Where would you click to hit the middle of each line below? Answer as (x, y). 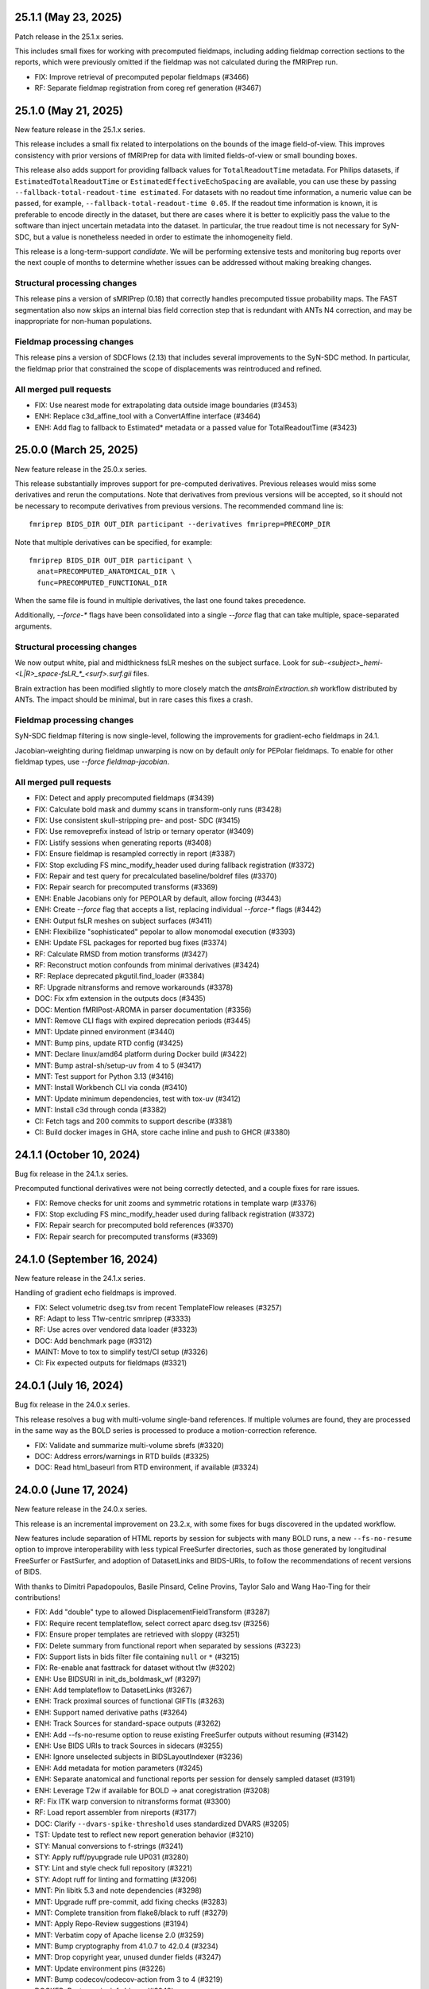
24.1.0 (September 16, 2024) (86, 1259)
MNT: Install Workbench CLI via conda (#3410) (111, 1088)
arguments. (33, 626)
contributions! (37, 1597)
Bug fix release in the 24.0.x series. (72, 1405)
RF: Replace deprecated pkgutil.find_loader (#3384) (120, 976)
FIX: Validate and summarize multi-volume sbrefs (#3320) (129, 1445)
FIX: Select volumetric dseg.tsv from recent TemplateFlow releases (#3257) (158, 1307)
